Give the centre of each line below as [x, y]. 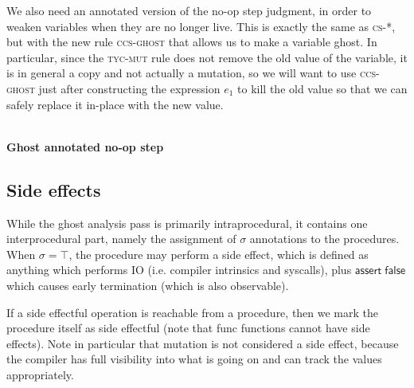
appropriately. [40, 374]
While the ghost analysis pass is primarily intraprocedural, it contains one [187, 223]
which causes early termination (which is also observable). [148, 285]
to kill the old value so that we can [322, 88]
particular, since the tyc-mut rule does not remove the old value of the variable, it [207, 57]
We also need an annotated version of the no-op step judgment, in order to [189, 10]
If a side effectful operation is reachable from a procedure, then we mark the [193, 312]
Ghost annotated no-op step [85, 146]
